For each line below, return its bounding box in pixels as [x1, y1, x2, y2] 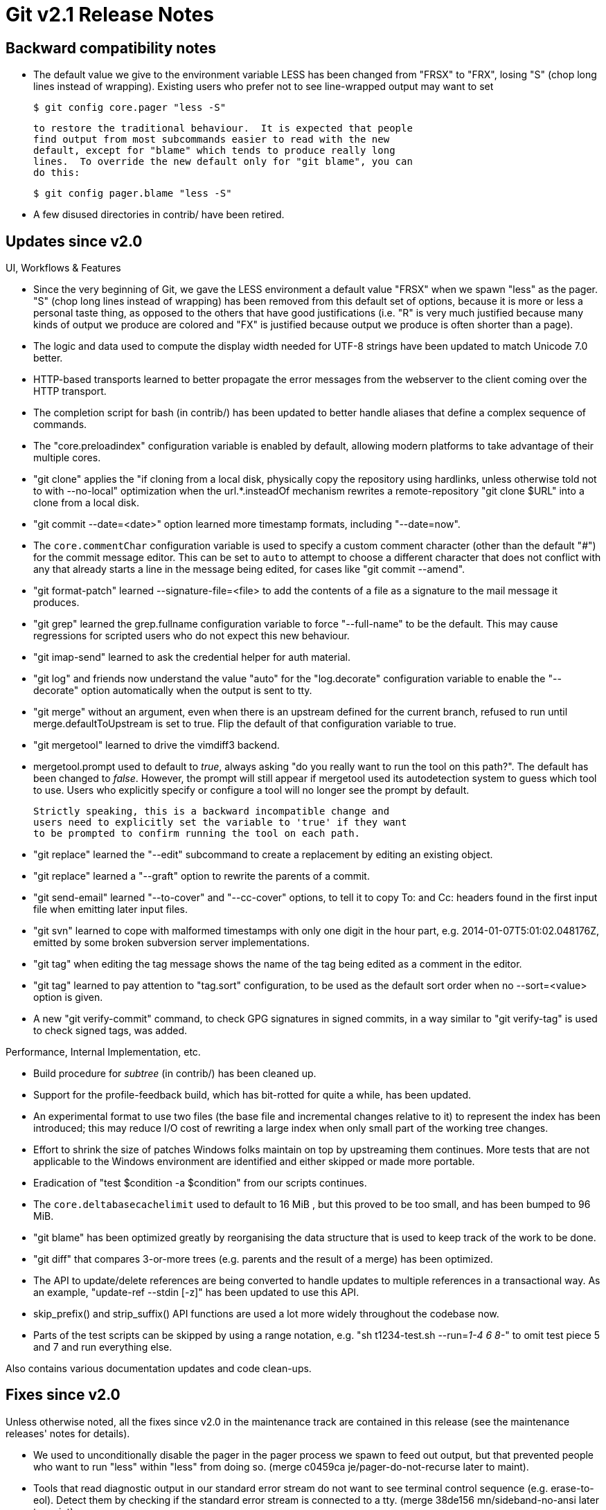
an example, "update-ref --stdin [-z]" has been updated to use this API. [33, 1286, 359, 1299]
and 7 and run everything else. [33, 1341, 172, 1353]
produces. [33, 596, 80, 609]
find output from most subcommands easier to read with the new [33, 134, 390, 145]
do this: [33, 167, 80, 179]
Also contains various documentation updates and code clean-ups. [6, 1362, 312, 1375]
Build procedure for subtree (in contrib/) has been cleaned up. [33, 1067, 317, 1080]
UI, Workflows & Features [6, 262, 121, 274]
